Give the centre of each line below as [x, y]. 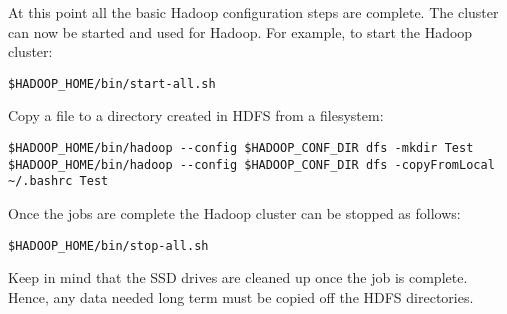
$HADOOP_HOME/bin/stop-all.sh [108, 245]
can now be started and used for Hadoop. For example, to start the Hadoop [240, 31]
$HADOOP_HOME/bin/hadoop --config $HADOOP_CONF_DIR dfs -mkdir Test [241, 148]
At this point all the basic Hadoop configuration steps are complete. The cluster [253, 12]
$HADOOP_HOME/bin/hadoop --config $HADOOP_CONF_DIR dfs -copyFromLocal [251, 164]
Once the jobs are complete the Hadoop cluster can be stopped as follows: [234, 213]
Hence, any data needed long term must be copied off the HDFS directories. [241, 296]
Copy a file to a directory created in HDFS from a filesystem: [196, 115]
